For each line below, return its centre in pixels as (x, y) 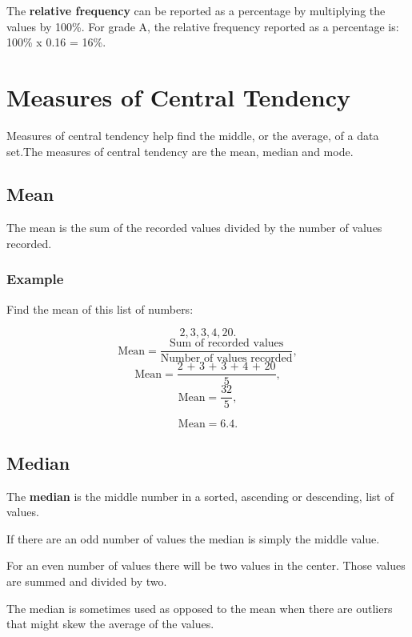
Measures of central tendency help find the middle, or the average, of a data (193, 135)
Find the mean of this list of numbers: (100, 308)
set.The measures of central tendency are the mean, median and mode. (180, 151)
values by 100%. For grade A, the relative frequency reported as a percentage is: (203, 26)
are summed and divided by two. (87, 581)
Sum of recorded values (226, 344)
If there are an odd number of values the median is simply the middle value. (193, 538)
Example (35, 279)
